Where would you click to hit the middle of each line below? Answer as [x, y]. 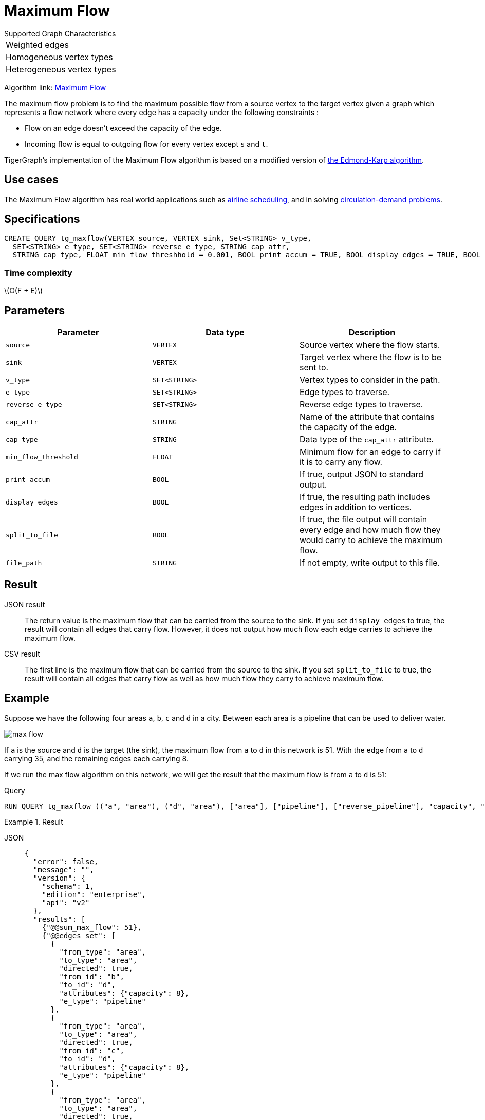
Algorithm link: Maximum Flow [55, 87]
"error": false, [66, 861]
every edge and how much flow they [370, 530]
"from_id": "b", [92, 976]
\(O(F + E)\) [24, 291]
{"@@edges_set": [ [79, 935]
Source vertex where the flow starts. [370, 345]
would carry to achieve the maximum [371, 540]
